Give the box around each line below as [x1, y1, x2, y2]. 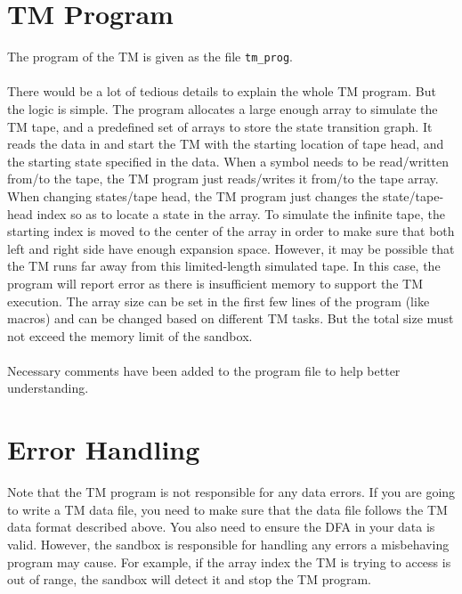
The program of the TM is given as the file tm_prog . [7, 47, 294, 66]
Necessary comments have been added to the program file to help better [7, 361, 401, 379]
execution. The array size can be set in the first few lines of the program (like [7, 291, 430, 310]
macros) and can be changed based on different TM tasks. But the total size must [7, 309, 454, 328]
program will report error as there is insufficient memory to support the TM [7, 273, 423, 292]
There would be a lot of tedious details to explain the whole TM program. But [7, 82, 436, 101]
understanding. [7, 378, 89, 397]
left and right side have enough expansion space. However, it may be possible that [7, 239, 455, 257]
